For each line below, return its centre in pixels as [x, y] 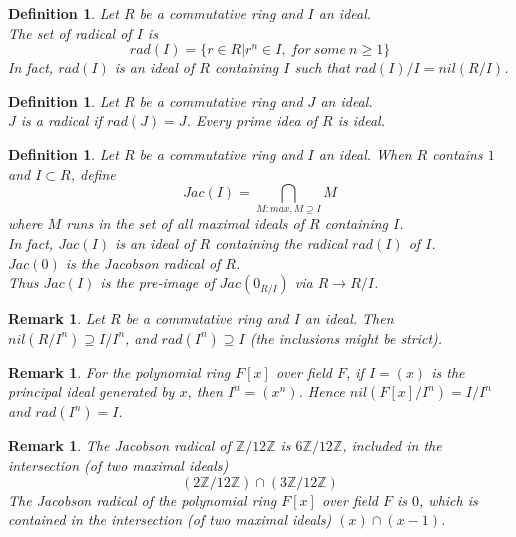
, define [93, 173]
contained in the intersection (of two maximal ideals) [170, 519]
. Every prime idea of [252, 120]
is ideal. [361, 120]
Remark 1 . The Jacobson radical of [119, 445]
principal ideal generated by [91, 391]
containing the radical [281, 243]
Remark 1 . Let [56, 318]
